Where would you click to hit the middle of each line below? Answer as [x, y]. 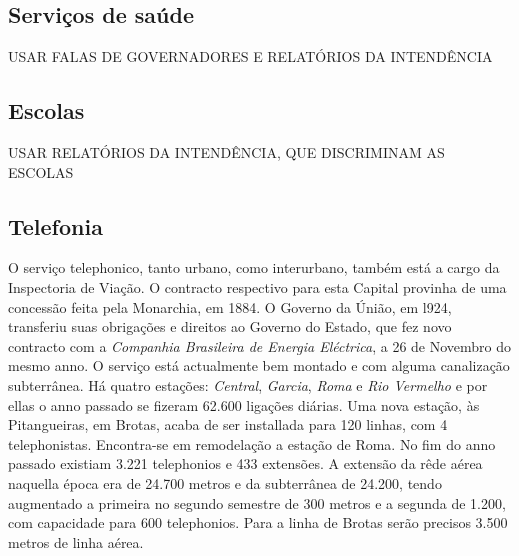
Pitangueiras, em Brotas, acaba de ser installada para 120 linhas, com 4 [228, 424]
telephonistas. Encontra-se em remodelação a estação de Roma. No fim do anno [252, 443]
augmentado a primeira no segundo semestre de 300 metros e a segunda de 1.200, [257, 502]
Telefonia [55, 225]
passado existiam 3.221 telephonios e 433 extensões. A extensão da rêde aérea [245, 463]
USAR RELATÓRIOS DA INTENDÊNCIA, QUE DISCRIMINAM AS [226, 152]
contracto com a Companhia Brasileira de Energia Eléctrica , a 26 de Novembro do [260, 345]
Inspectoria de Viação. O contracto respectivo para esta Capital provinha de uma [257, 286]
